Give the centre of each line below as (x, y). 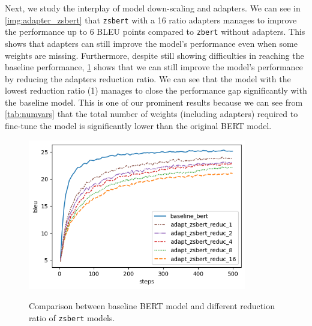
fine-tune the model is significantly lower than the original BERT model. (138, 126)
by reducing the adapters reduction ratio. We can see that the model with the (148, 78)
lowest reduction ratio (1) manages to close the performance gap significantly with (156, 90)
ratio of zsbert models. (72, 317)
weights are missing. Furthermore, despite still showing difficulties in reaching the (154, 55)
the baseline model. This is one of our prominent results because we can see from (154, 102)
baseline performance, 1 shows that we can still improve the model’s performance (154, 67)
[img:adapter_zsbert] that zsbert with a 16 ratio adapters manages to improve (151, 20)
